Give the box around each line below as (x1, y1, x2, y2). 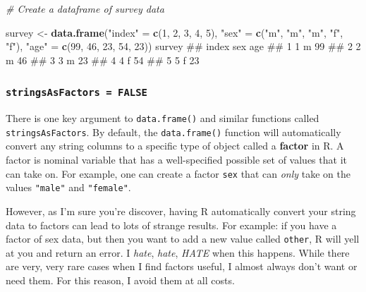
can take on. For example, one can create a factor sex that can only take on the (6, 166, 350, 181)
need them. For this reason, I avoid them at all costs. (6, 273, 235, 287)
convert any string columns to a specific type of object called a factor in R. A (6, 138, 344, 153)
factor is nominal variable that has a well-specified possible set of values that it (6, 152, 347, 167)
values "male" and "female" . (6, 180, 131, 195)
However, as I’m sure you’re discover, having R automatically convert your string (6, 203, 356, 218)
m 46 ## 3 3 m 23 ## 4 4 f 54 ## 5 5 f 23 (6, 52, 200, 67)
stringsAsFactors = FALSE (6, 87, 147, 99)
